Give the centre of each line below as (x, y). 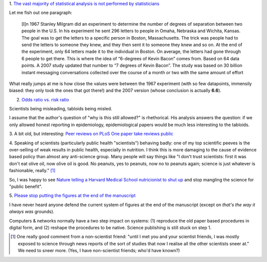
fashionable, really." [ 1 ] (32, 171)
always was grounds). (32, 212)
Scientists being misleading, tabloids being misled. (61, 109)
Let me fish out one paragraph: (41, 13)
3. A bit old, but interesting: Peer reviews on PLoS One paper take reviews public (91, 134)
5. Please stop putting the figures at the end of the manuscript (72, 196)
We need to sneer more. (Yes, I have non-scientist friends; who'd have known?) (99, 251)
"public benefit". (26, 186)
